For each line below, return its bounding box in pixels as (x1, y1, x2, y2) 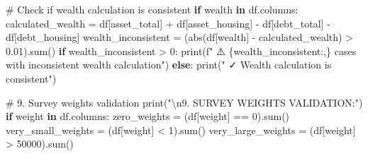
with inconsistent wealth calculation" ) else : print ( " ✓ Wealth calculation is (6, 57, 332, 72)
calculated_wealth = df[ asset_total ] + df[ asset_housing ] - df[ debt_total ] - (6, 16, 330, 30)
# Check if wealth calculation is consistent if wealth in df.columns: (6, 2, 299, 16)
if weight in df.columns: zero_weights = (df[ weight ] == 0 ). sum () (6, 109, 290, 124)
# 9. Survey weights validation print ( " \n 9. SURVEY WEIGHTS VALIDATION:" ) (6, 95, 363, 109)
